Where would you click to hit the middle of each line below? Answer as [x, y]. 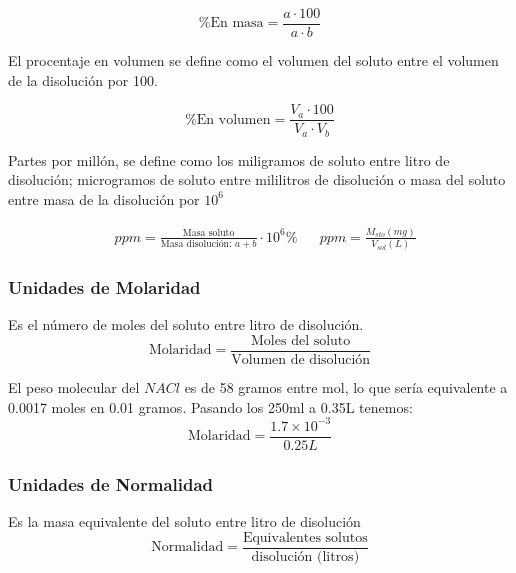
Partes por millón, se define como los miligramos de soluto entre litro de [229, 159]
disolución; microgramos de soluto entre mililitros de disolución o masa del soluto [257, 179]
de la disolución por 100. [83, 79]
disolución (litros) [305, 556]
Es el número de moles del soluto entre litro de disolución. [186, 324]
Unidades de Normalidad [111, 483]
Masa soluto [208, 233]
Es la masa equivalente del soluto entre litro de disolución [184, 521]
